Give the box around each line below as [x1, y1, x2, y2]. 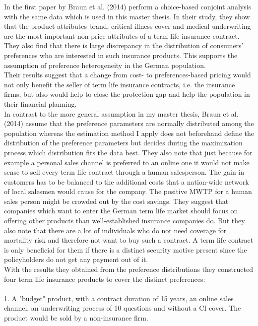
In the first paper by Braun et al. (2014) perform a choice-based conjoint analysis [4, 1, 252, 11]
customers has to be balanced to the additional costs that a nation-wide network [4, 176, 249, 187]
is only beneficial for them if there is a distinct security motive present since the [4, 244, 247, 255]
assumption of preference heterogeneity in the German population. [4, 60, 206, 70]
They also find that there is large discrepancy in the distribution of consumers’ [4, 40, 244, 51]
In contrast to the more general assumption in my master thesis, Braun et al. [4, 108, 239, 119]
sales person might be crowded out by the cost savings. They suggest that [4, 196, 229, 206]
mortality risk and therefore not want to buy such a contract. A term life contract [4, 235, 254, 245]
